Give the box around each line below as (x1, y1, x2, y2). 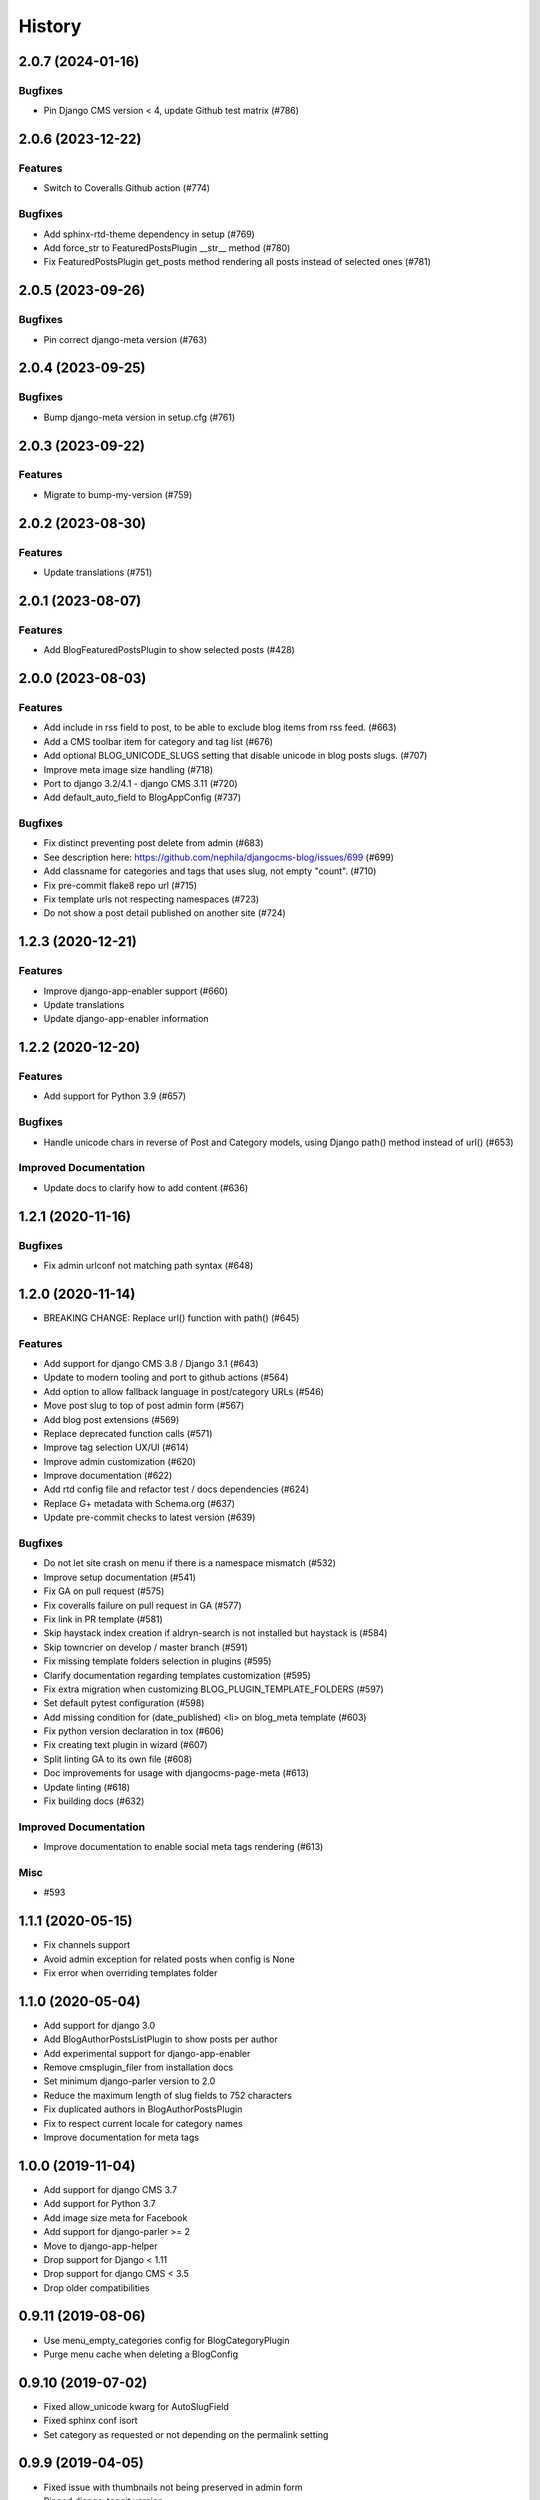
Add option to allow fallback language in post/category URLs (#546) (43, 1385, 325, 1397)
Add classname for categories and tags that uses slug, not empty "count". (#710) (43, 865, 377, 877)
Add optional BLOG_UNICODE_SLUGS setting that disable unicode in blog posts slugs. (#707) (43, 750, 428, 762)
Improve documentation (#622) (43, 1470, 173, 1482)
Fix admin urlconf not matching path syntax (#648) (43, 1259, 254, 1271)
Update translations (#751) (43, 566, 153, 579)
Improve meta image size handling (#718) (43, 763, 214, 775)
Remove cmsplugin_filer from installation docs (43, 2061, 234, 2074)
